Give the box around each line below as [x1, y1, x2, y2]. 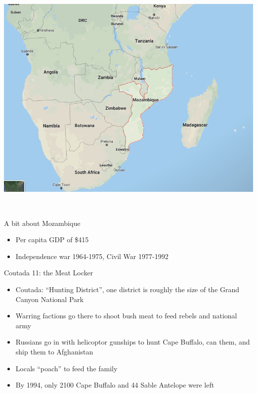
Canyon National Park [15, 294, 84, 304]
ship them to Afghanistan [15, 346, 93, 356]
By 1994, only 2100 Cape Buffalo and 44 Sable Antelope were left [15, 380, 214, 390]
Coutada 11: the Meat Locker [4, 267, 93, 278]
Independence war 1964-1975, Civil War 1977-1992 [15, 251, 169, 261]
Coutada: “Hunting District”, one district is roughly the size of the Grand [15, 284, 240, 294]
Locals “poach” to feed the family [15, 363, 118, 373]
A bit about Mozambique [4, 218, 81, 228]
